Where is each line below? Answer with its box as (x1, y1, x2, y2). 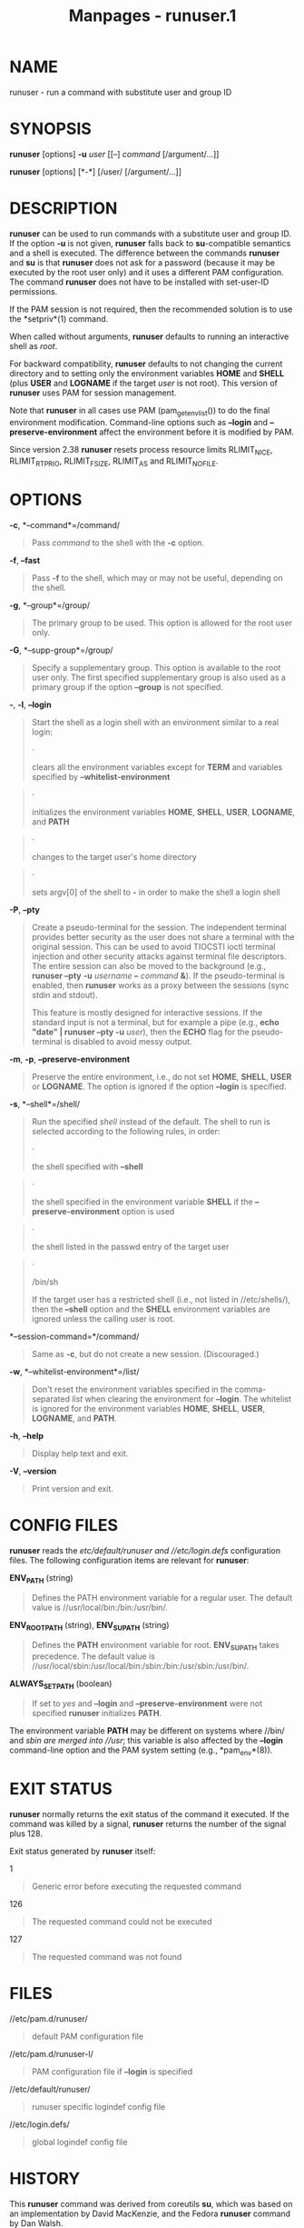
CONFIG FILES (9, 1515, 119, 1536)
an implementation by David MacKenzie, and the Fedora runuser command (9, 2208, 291, 2219)
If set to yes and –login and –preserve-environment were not (31, 1698, 263, 1709)
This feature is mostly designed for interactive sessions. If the (31, 1007, 263, 1018)
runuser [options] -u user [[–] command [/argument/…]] (9, 148, 220, 159)
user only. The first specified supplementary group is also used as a (31, 672, 286, 683)
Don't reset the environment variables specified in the (31, 1384, 233, 1395)
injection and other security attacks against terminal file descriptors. (31, 951, 288, 962)
